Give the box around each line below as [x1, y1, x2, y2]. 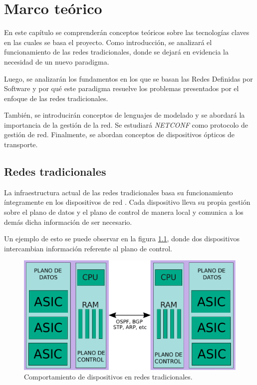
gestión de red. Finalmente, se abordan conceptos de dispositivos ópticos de [4, 129, 235, 140]
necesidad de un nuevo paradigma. [4, 56, 109, 67]
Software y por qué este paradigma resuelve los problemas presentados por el [4, 83, 239, 94]
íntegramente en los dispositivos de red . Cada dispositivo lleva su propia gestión [4, 197, 251, 207]
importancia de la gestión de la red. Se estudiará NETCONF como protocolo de [4, 119, 248, 130]
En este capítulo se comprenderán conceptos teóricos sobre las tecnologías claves [4, 27, 250, 38]
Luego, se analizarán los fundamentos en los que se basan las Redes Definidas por [4, 73, 253, 84]
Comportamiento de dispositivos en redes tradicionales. [24, 371, 193, 382]
